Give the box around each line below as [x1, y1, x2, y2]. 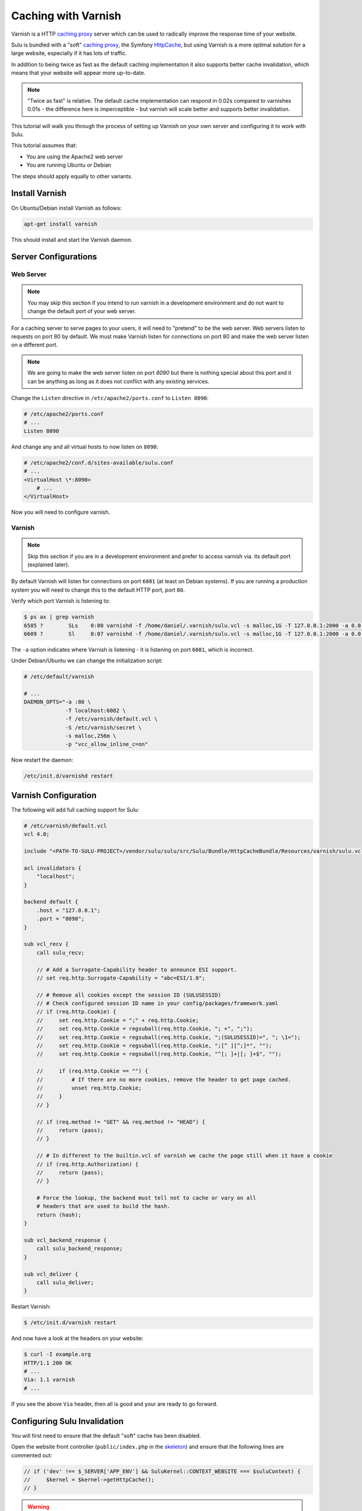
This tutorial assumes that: [11, 142, 77, 149]
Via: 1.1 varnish [24, 1376, 75, 1383]
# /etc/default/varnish [24, 673, 95, 680]
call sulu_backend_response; [36, 1245, 123, 1252]
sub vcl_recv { [24, 940, 69, 948]
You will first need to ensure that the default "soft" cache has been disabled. [11, 1432, 202, 1439]
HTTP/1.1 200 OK [24, 1359, 72, 1366]
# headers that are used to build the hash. [36, 1203, 171, 1210]
